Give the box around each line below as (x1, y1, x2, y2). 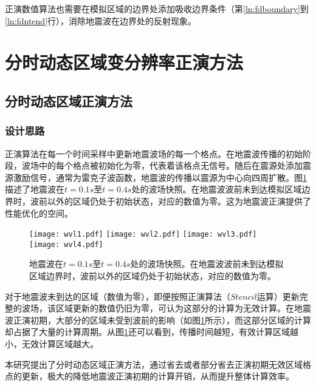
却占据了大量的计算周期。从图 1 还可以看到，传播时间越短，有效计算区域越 (5, 325, 298, 338)
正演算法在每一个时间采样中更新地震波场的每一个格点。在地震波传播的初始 (5, 147, 303, 160)
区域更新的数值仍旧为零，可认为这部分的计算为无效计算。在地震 (55, 302, 311, 314)
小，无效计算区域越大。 (5, 337, 98, 350)
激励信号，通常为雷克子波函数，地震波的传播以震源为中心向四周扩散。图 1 (13, 171, 307, 183)
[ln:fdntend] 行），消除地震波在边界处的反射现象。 (5, 14, 197, 27)
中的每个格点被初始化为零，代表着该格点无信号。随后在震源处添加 (38, 159, 303, 172)
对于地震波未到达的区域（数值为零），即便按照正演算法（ (5, 289, 230, 302)
